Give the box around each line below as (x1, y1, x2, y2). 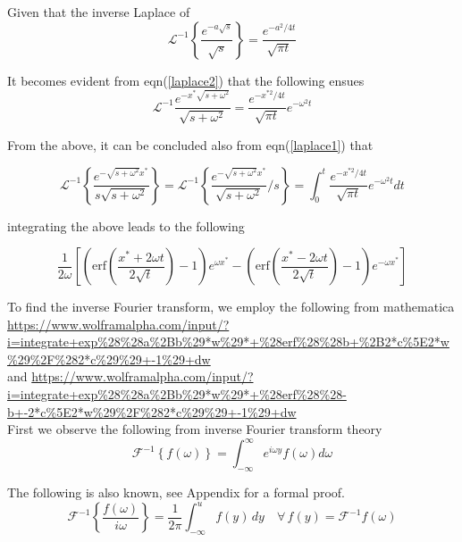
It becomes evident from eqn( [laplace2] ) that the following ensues (7, 71, 365, 89)
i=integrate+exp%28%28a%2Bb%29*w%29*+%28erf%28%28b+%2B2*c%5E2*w (7, 332, 449, 351)
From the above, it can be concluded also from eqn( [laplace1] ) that (7, 135, 374, 154)
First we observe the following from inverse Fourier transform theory (7, 420, 382, 438)
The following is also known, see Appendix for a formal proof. (7, 483, 345, 502)
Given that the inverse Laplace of (7, 3, 190, 21)
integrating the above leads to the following (7, 216, 245, 235)
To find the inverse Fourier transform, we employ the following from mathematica (7, 297, 455, 316)
